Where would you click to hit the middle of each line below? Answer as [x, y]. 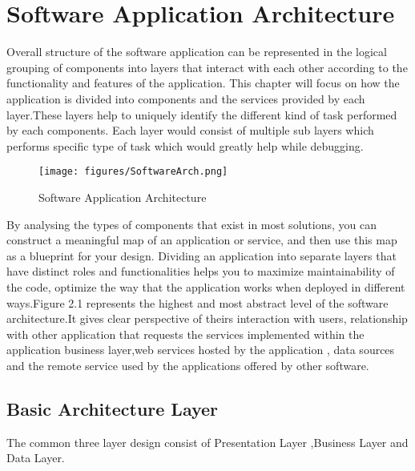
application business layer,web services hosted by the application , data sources [201, 350]
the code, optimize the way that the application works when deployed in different [206, 286]
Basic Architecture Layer [113, 408]
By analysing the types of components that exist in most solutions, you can [191, 224]
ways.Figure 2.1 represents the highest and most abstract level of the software [197, 302]
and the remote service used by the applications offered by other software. [188, 365]
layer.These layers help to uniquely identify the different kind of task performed [202, 114]
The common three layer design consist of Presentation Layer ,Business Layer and [207, 442]
